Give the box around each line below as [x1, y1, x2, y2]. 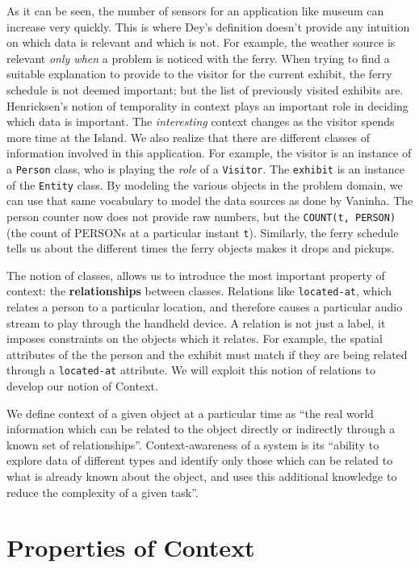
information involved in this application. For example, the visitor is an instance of [6, 144, 412, 161]
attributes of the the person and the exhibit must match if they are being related [6, 345, 408, 362]
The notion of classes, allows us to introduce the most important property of [6, 266, 385, 283]
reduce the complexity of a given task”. [6, 483, 199, 500]
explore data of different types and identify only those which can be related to [6, 452, 393, 469]
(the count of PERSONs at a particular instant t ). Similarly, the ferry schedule [6, 223, 399, 240]
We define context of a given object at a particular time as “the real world [6, 404, 374, 421]
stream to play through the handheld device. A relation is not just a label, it [6, 314, 386, 331]
